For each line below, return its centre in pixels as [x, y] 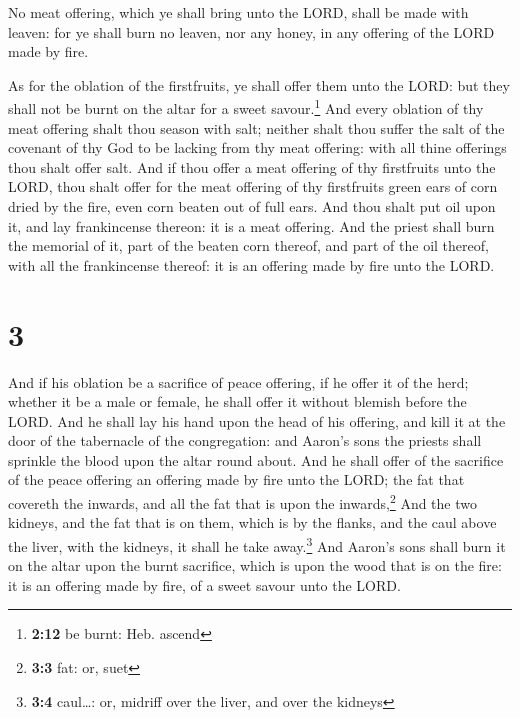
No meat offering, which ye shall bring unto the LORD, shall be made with [238, 12]
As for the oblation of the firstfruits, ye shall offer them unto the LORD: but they [259, 84]
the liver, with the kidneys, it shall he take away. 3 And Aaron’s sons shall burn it [257, 544]
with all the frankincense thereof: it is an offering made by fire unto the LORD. [251, 264]
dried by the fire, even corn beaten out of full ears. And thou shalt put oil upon [252, 206]
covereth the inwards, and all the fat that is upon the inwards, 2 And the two [242, 501]
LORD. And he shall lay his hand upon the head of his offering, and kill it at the [257, 420]
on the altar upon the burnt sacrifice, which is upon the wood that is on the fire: [255, 565]
